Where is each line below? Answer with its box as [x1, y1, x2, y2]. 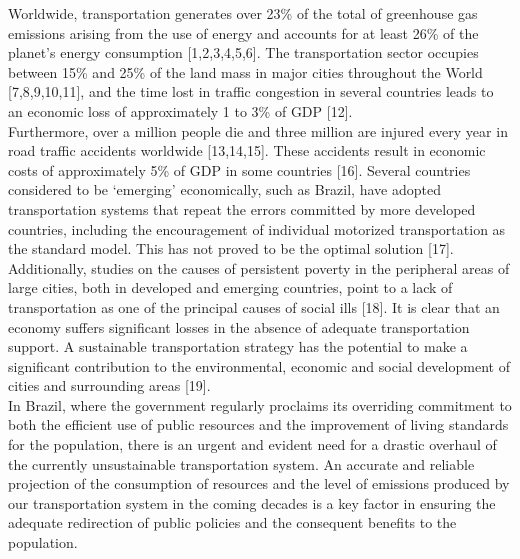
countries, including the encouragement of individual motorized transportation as [8, 218, 506, 239]
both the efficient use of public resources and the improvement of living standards [8, 414, 509, 435]
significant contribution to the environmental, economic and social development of [8, 355, 510, 376]
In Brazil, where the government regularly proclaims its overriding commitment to [8, 394, 512, 415]
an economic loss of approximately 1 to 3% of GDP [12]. [8, 100, 353, 121]
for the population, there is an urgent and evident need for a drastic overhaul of [8, 434, 497, 455]
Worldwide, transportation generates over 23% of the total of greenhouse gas [8, 3, 478, 23]
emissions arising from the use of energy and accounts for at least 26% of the [8, 22, 479, 43]
